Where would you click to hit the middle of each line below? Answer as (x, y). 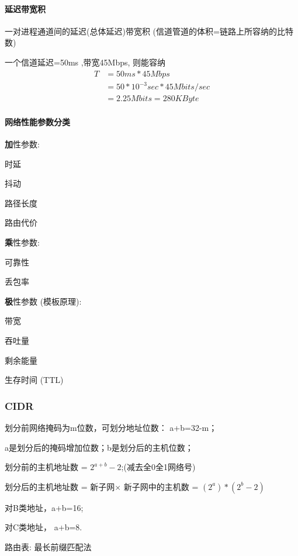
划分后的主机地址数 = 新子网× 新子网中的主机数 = (102, 486)
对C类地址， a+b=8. (44, 527)
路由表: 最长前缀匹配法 (48, 546)
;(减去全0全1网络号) (158, 467)
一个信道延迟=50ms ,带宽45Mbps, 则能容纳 (85, 62)
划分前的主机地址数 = (46, 467)
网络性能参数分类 (37, 121)
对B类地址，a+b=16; (44, 507)
